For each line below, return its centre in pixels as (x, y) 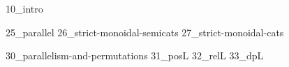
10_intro (24, 8)
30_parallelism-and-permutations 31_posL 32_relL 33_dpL (135, 55)
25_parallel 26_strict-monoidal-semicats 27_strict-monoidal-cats (145, 32)
